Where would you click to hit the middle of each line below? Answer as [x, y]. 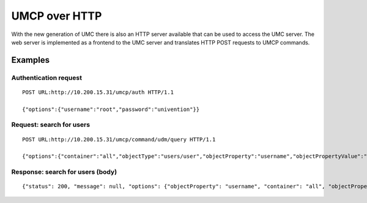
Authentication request [47, 77]
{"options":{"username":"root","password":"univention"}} [111, 109]
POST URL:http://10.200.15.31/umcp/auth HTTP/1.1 [98, 92]
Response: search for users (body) [64, 172]
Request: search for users [51, 125]
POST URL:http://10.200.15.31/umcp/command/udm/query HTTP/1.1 [119, 139]
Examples [31, 60]
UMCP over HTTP [57, 16]
